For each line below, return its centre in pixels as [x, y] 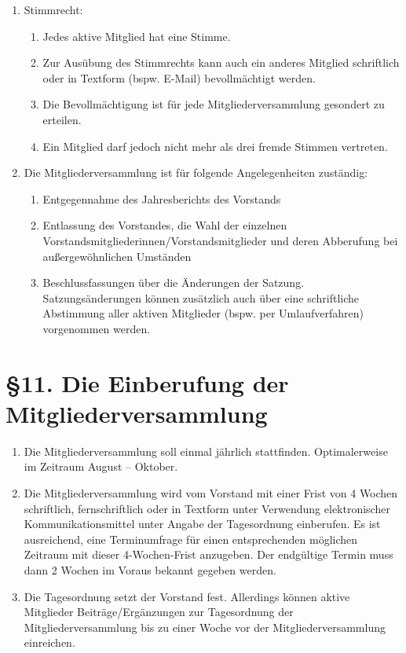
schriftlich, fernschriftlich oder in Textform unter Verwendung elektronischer [207, 508]
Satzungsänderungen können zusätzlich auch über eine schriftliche [201, 297]
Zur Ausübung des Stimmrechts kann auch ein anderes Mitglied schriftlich [221, 62]
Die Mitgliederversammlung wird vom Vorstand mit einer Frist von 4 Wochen [211, 493]
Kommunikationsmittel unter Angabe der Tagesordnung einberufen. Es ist [202, 524]
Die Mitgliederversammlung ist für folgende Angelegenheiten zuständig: [196, 172]
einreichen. [49, 642]
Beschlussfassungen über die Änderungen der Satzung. [174, 282]
